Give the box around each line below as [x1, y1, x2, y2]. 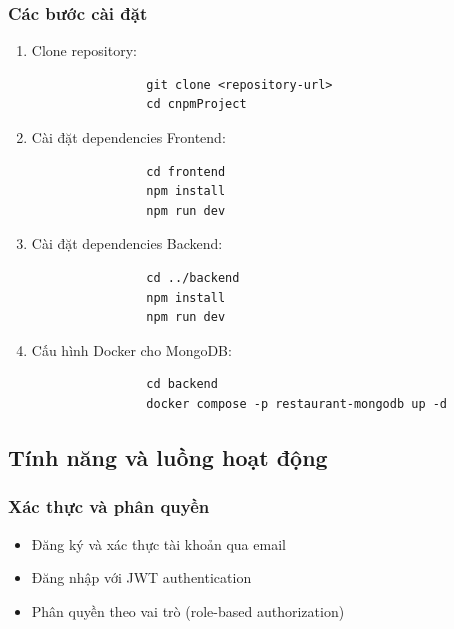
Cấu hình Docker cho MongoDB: [31, 339, 232, 360]
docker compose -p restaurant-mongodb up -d [146, 396, 448, 411]
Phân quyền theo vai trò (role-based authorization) [31, 600, 345, 621]
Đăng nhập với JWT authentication [31, 567, 252, 588]
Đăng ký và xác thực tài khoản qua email [31, 533, 286, 554]
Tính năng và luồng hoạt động [8, 441, 328, 472]
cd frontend [146, 164, 226, 179]
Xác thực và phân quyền [8, 494, 210, 519]
